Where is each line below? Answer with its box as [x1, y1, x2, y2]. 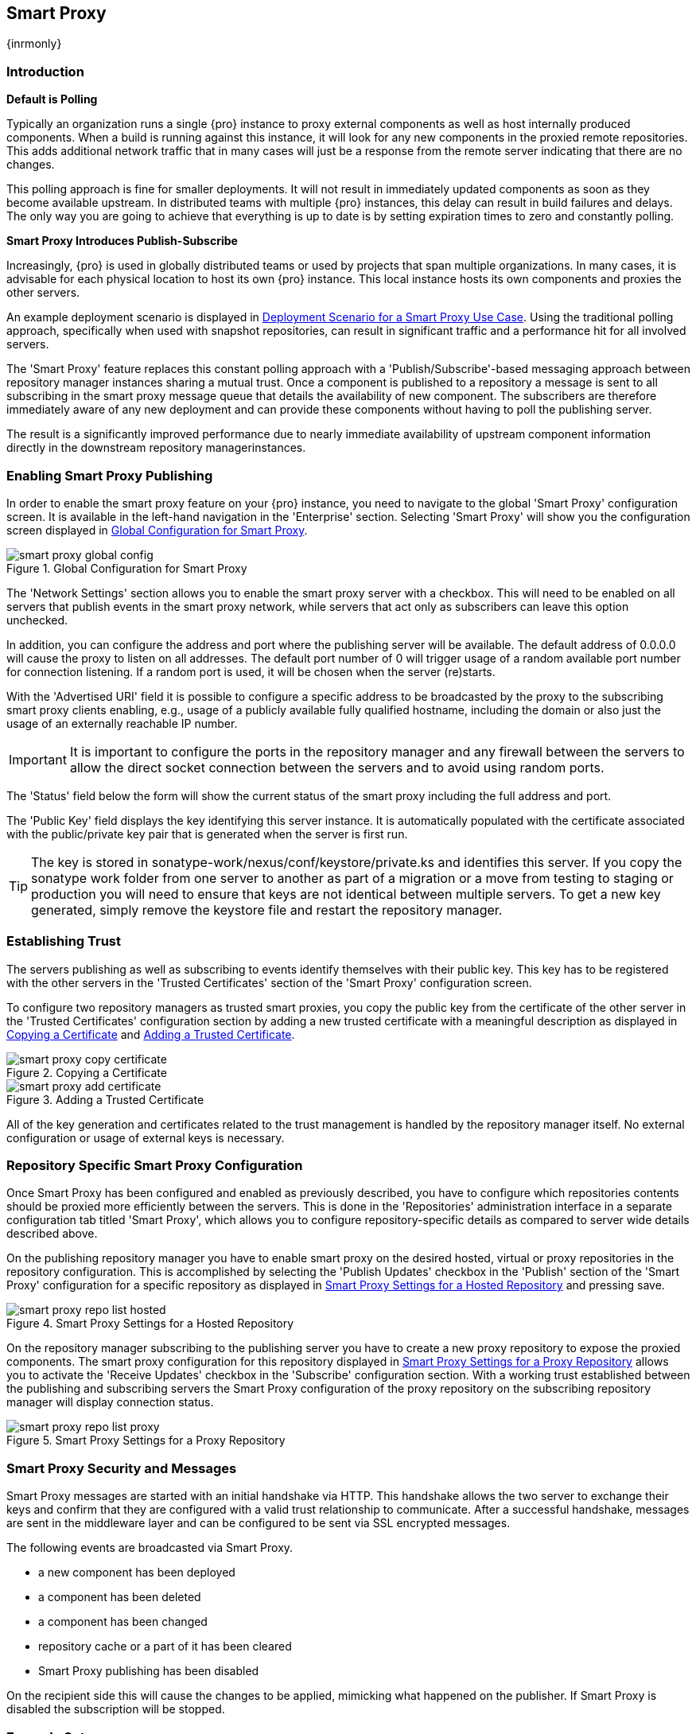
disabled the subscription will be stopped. [6, 1702, 225, 1717]
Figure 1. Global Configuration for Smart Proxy [6, 561, 247, 575]
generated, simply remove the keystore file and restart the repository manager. [31, 901, 503, 918]
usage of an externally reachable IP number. [6, 716, 238, 730]
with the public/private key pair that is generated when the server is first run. [6, 826, 408, 841]
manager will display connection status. [6, 1395, 214, 1409]
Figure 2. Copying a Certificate [6, 1065, 167, 1079]
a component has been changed [38, 1615, 208, 1629]
